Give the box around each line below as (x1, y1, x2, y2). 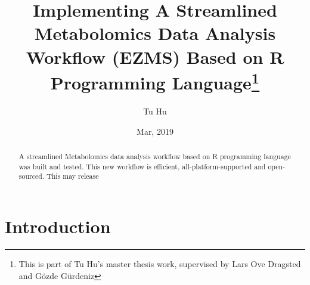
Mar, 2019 (137, 125, 173, 137)
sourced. (18, 171, 45, 181)
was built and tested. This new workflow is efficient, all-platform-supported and (18, 161, 266, 171)
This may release (46, 171, 99, 181)
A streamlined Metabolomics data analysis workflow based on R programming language (18, 151, 291, 161)
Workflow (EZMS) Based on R (26, 44, 284, 69)
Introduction (5, 213, 111, 238)
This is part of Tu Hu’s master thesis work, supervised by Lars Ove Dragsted (18, 257, 301, 269)
